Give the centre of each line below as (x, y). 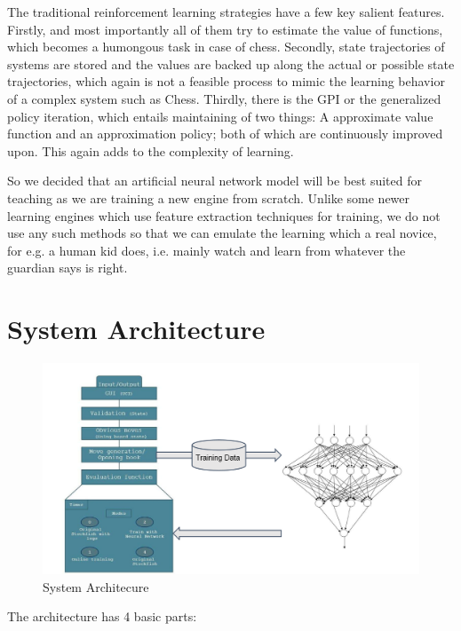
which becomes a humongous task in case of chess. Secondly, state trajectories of (226, 47)
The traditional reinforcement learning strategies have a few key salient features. (226, 12)
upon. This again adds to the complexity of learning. (151, 150)
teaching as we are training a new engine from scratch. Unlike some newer (209, 197)
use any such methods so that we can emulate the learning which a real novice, (222, 233)
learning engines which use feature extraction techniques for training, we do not (224, 215)
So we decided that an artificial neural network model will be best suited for (215, 181)
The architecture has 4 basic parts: (102, 616)
